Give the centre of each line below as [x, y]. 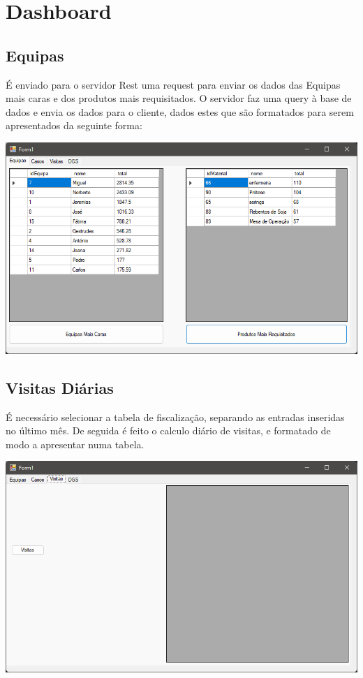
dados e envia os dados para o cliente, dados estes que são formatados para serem [180, 111]
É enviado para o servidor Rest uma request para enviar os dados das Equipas [173, 84]
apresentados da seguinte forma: [74, 125]
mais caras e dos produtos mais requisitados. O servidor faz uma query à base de [179, 98]
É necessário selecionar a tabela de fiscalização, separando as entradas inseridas [175, 417]
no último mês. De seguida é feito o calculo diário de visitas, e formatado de [168, 430]
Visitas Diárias [60, 387]
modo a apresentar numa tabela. [75, 444]
